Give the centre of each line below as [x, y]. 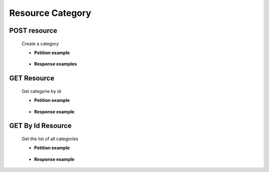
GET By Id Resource [40, 126]
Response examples [56, 64]
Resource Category [50, 13]
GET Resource [32, 78]
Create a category [40, 43]
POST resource [33, 31]
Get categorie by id [41, 91]
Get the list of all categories [50, 139]
